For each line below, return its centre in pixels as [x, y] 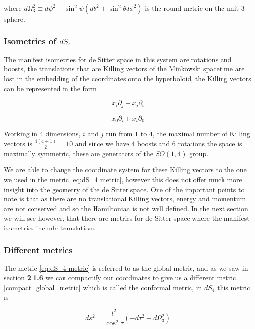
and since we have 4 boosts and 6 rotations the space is [159, 143]
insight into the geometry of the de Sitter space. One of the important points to [124, 189]
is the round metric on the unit [192, 8]
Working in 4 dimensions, [42, 134]
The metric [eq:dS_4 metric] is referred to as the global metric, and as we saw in [126, 268]
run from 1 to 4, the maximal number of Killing [178, 134]
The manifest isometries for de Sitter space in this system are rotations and [118, 59]
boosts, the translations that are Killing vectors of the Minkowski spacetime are [124, 69]
